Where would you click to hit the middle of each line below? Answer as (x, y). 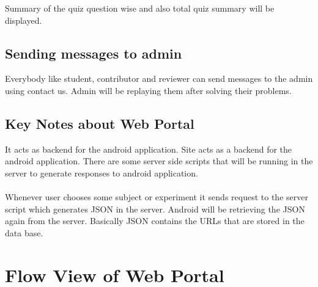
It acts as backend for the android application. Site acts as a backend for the (149, 149)
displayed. (24, 20)
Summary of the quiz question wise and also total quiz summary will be (140, 8)
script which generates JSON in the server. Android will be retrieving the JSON (155, 209)
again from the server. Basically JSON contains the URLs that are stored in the (155, 221)
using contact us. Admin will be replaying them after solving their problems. (148, 90)
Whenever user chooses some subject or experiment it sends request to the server (157, 197)
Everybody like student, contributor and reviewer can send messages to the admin (159, 78)
